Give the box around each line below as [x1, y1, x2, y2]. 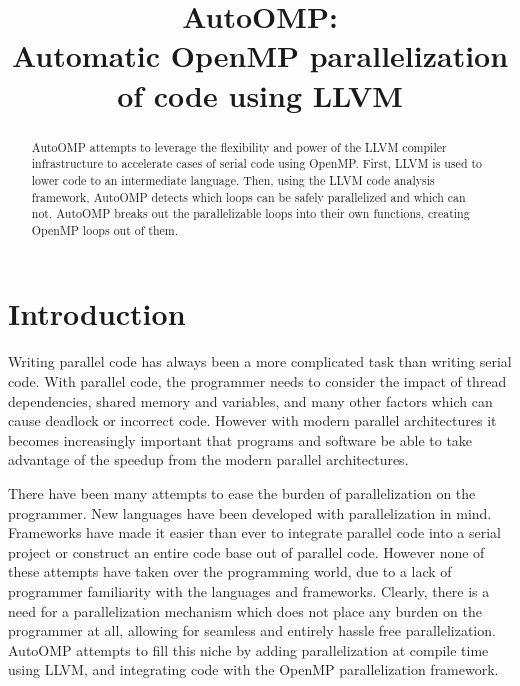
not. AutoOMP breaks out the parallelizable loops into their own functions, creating [31, 205, 470, 222]
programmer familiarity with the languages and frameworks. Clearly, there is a [8, 580, 490, 601]
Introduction [8, 293, 186, 334]
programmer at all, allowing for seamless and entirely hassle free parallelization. [8, 620, 496, 641]
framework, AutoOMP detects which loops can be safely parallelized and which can [31, 188, 466, 205]
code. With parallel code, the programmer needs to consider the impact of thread [8, 371, 507, 392]
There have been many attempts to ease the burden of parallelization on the [8, 482, 476, 503]
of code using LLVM [117, 74, 403, 115]
